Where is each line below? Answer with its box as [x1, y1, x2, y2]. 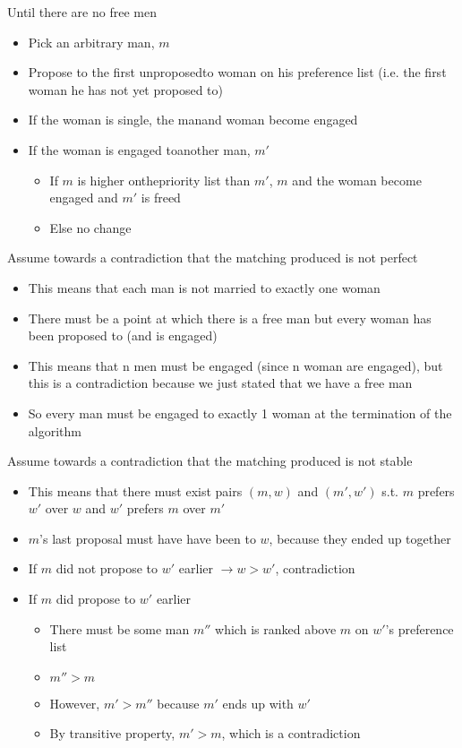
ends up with [222, 693, 294, 712]
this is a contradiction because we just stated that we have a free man [28, 374, 413, 392]
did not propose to [56, 559, 158, 578]
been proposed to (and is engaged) [28, 326, 218, 345]
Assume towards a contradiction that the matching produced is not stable [7, 451, 413, 470]
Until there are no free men [7, 3, 157, 21]
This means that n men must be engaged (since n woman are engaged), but [28, 356, 443, 374]
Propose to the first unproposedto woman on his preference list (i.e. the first [28, 63, 447, 82]
